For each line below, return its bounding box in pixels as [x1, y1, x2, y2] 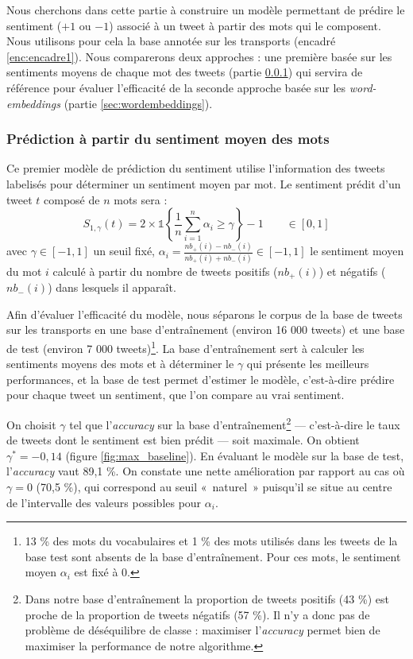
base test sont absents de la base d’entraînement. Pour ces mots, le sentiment [25, 548, 401, 564]
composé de [44, 191, 100, 207]
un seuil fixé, [93, 242, 155, 259]
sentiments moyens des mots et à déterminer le [6, 355, 234, 372]
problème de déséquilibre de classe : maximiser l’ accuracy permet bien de [25, 622, 380, 638]
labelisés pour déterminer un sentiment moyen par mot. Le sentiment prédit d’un [6, 175, 401, 192]
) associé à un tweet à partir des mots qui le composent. [109, 17, 381, 33]
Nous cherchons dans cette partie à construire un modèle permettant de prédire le [6, 2, 405, 17]
